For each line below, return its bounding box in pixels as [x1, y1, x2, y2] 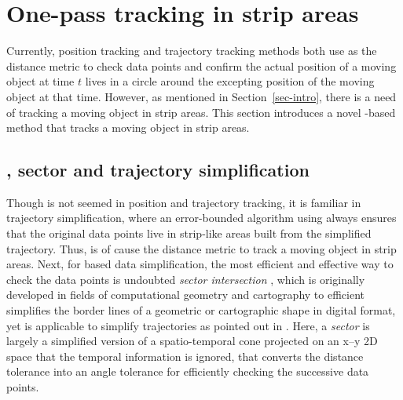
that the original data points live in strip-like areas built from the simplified [6, 225, 372, 242]
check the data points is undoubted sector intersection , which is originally [6, 271, 365, 287]
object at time [6, 73, 75, 89]
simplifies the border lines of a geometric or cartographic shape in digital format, [6, 302, 396, 318]
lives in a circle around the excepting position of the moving [85, 73, 375, 89]
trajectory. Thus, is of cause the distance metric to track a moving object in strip [6, 240, 397, 256]
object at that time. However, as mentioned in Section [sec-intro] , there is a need [6, 88, 397, 104]
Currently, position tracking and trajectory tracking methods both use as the [6, 42, 377, 59]
